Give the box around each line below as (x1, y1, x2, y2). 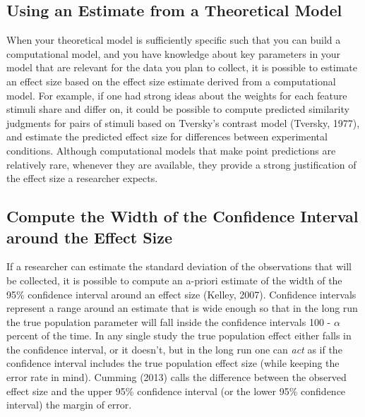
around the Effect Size (6, 226, 173, 248)
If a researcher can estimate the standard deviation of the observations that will (6, 259, 352, 274)
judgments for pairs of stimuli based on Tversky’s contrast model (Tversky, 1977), (6, 115, 360, 130)
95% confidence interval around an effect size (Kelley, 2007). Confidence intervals (6, 286, 357, 301)
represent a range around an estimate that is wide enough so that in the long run (6, 301, 358, 315)
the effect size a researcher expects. (6, 171, 158, 186)
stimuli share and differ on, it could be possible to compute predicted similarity (6, 102, 349, 116)
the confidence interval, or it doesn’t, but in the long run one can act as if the (6, 342, 342, 356)
